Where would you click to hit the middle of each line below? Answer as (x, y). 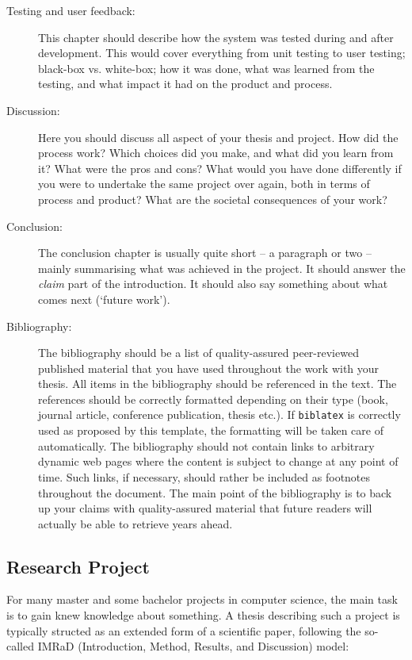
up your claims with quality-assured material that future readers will (205, 508)
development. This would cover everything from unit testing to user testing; (222, 53)
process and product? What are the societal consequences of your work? (213, 199)
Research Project (78, 566)
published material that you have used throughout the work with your (209, 368)
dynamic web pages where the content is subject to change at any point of (218, 461)
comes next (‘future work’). (104, 299)
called (20, 646)
